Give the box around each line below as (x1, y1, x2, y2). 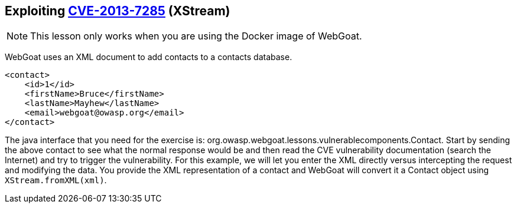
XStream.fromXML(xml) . (5, 175, 107, 186)
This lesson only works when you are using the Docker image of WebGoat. (30, 30, 362, 42)
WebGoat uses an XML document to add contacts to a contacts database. (5, 52, 292, 62)
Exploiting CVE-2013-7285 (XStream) (5, 4, 230, 18)
